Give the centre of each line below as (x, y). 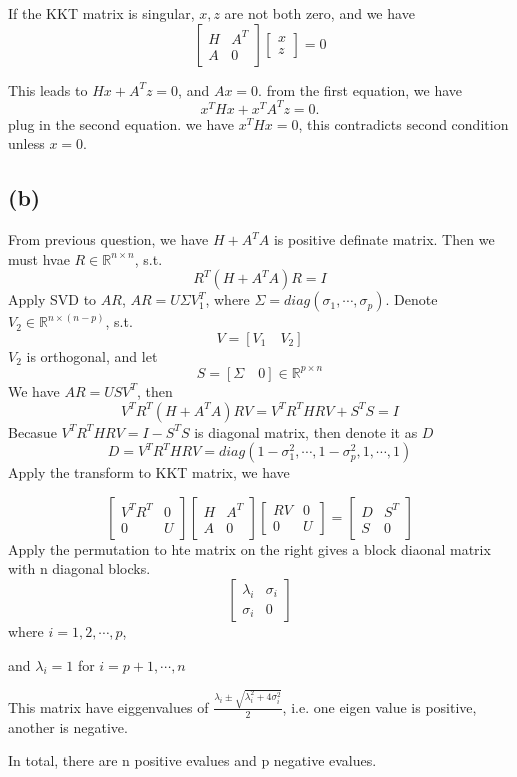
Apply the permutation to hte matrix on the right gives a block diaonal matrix (249, 548)
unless (26, 143)
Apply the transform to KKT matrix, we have (149, 472)
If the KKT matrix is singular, (101, 13)
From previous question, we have (108, 239)
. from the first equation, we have (360, 89)
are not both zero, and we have (319, 13)
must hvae (39, 258)
